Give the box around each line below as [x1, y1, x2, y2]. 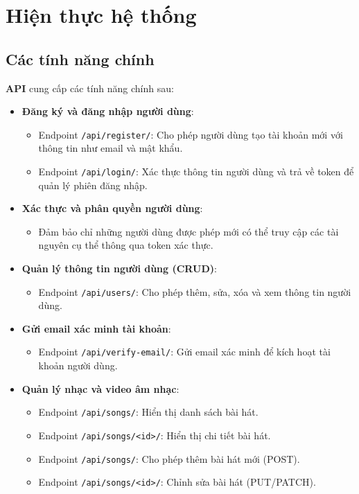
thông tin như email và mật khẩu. [38, 141, 183, 155]
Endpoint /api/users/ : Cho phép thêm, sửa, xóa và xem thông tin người [38, 284, 351, 299]
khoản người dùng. [38, 358, 118, 373]
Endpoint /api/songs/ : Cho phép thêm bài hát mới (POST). [38, 451, 300, 466]
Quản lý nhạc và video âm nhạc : [21, 381, 179, 396]
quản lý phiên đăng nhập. [38, 177, 148, 192]
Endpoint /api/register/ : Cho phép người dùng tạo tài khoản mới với [38, 127, 343, 141]
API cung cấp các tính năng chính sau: [6, 80, 174, 95]
